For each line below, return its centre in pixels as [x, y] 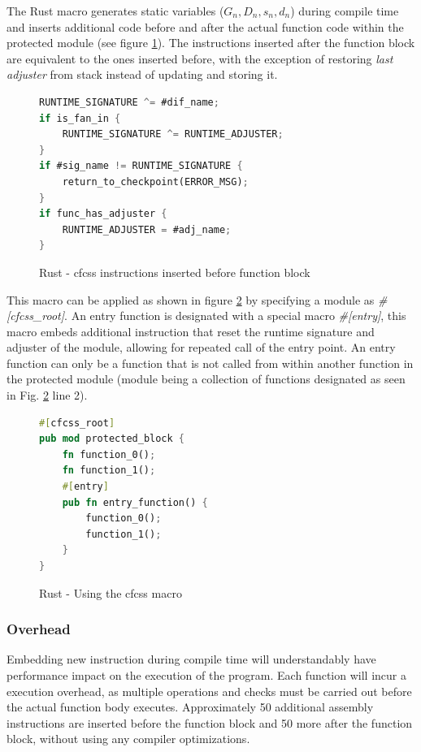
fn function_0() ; [109, 454]
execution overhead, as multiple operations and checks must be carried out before [209, 691]
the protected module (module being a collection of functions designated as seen [206, 379]
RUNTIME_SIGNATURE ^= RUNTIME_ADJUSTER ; [173, 134]
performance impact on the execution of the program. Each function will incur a [206, 675]
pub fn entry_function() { [135, 502]
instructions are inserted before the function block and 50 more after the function [210, 722]
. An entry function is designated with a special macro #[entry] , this [235, 315]
